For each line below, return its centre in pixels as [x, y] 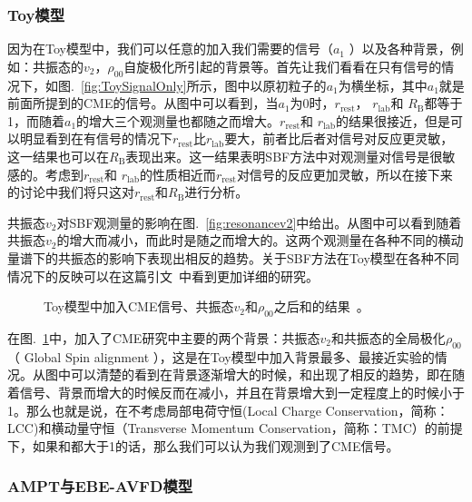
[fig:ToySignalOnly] [133, 85]
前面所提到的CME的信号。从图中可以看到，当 [143, 103]
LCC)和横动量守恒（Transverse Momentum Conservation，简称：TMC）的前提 [235, 428]
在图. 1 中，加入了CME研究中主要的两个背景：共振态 [164, 337]
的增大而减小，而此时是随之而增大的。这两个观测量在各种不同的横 [254, 240]
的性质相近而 [177, 174]
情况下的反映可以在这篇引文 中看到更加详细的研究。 [163, 276]
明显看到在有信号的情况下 [96, 138]
